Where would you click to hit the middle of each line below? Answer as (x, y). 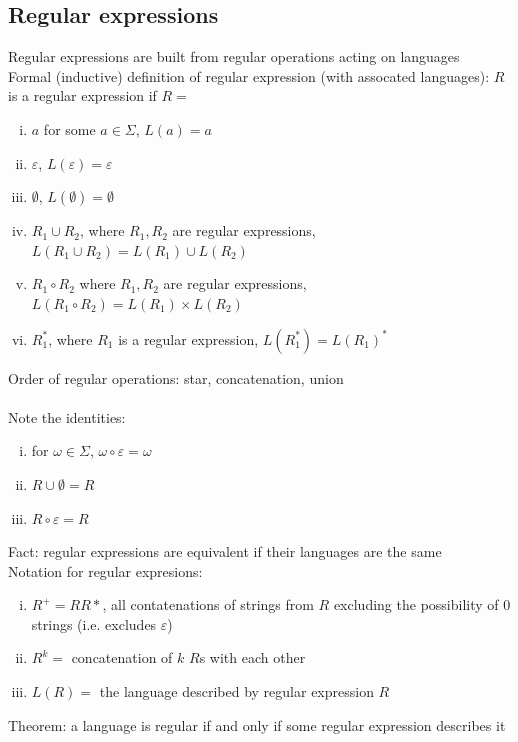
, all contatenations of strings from (208, 604)
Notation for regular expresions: (105, 570)
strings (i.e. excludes (94, 623)
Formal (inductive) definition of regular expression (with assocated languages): (249, 75)
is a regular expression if (82, 95)
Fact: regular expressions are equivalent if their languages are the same (225, 551)
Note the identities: (67, 416)
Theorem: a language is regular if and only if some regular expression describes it (257, 724)
